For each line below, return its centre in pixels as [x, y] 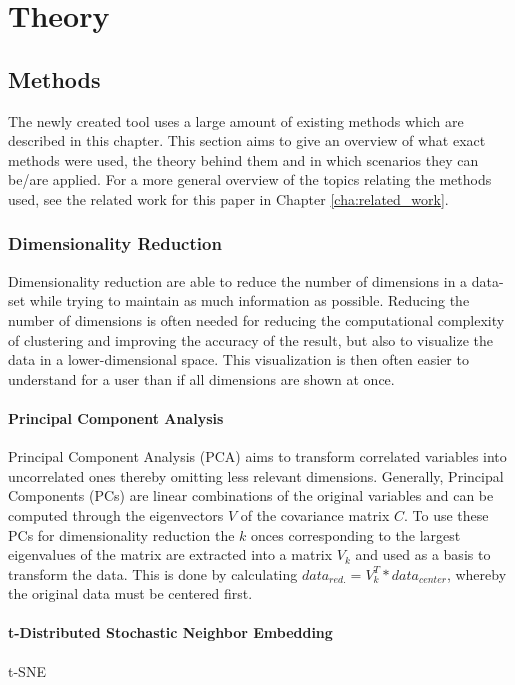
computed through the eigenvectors [116, 514]
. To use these [446, 514]
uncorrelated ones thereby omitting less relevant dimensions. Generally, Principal [256, 475]
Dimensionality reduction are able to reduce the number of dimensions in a [238, 280]
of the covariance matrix [315, 514]
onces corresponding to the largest [356, 534]
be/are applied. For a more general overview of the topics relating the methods [250, 179]
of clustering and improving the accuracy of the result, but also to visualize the [251, 339]
